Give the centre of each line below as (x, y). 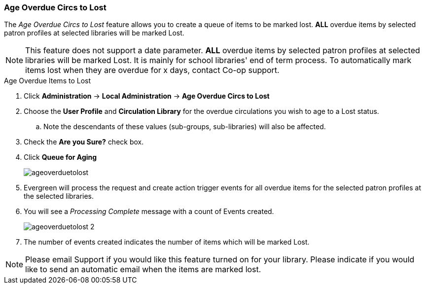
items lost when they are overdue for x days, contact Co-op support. (152, 70)
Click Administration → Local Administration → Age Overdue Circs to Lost (147, 96)
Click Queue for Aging (60, 157)
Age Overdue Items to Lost (48, 81)
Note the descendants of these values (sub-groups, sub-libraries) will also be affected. (185, 127)
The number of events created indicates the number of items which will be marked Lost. (167, 242)
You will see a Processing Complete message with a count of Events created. (149, 212)
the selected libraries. (59, 196)
